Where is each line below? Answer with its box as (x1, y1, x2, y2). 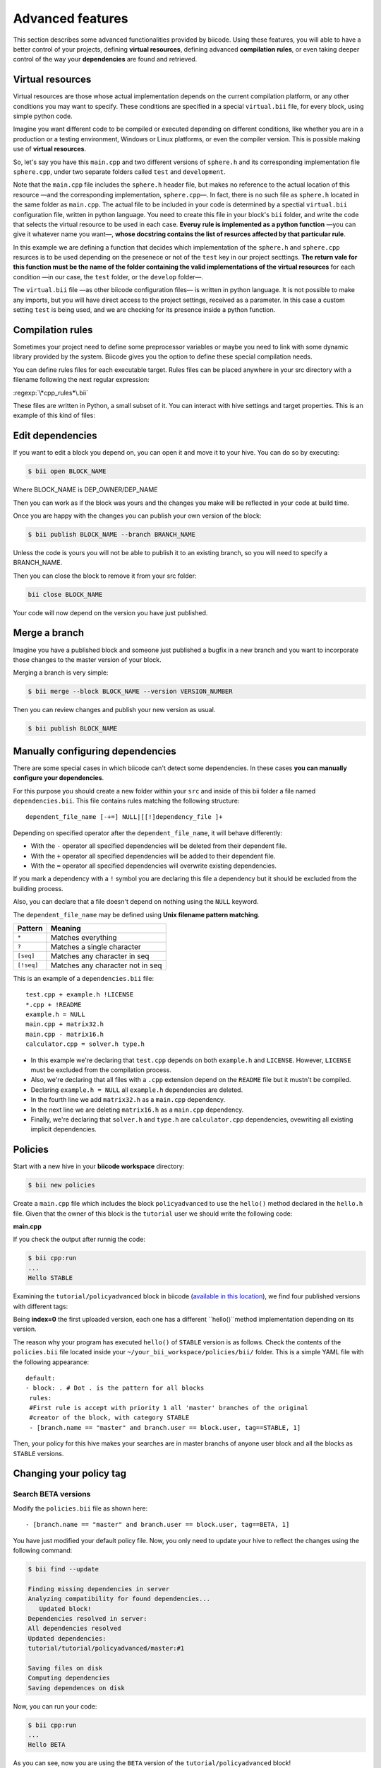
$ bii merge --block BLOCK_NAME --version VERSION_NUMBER (28, 687, 233, 696)
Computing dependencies (28, 1674, 111, 1682)
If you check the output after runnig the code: (13, 1235, 146, 1244)
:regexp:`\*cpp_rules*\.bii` (13, 388, 88, 397)
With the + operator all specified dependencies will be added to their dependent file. (30, 851, 276, 860)
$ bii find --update (28, 1565, 99, 1573)
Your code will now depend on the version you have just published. (13, 608, 208, 617)
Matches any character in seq (50, 951, 150, 961)
